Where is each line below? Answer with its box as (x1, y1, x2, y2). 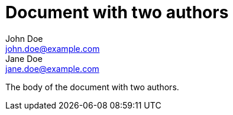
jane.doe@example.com (5, 63, 99, 74)
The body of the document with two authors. (5, 81, 179, 92)
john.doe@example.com (5, 43, 100, 54)
